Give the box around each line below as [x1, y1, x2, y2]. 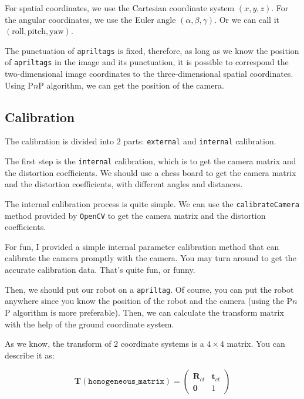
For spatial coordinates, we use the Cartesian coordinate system [5, 2, 235, 13]
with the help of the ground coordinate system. [5, 317, 174, 330]
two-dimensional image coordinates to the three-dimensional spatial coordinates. [5, 67, 293, 80]
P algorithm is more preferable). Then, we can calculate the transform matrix [5, 306, 284, 318]
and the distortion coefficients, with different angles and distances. [5, 178, 243, 190]
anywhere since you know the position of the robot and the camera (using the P [5, 295, 293, 307]
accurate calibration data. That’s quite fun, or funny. [5, 263, 195, 276]
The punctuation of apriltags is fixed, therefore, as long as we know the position [5, 44, 299, 56]
